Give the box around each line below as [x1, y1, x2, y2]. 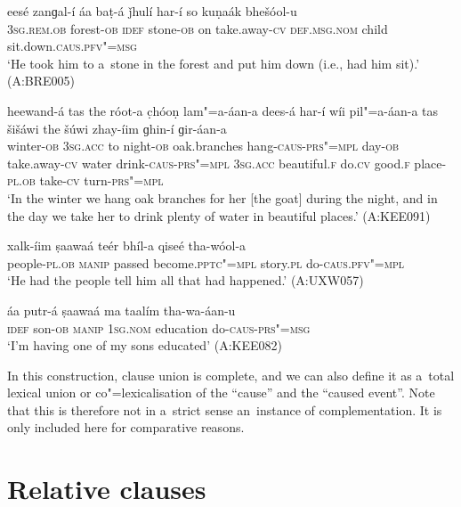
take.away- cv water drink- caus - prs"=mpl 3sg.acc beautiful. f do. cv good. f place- [7, 153, 447, 172]
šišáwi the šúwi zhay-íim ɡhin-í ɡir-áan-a [7, 119, 227, 137]
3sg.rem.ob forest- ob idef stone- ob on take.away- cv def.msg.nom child [7, 19, 388, 37]
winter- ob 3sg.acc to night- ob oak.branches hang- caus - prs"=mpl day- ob [7, 136, 400, 155]
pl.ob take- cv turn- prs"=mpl [7, 171, 164, 190]
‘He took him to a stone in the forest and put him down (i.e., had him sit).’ [7, 53, 420, 72]
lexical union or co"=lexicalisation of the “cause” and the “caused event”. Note [7, 383, 435, 402]
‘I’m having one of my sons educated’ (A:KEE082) [7, 336, 282, 355]
